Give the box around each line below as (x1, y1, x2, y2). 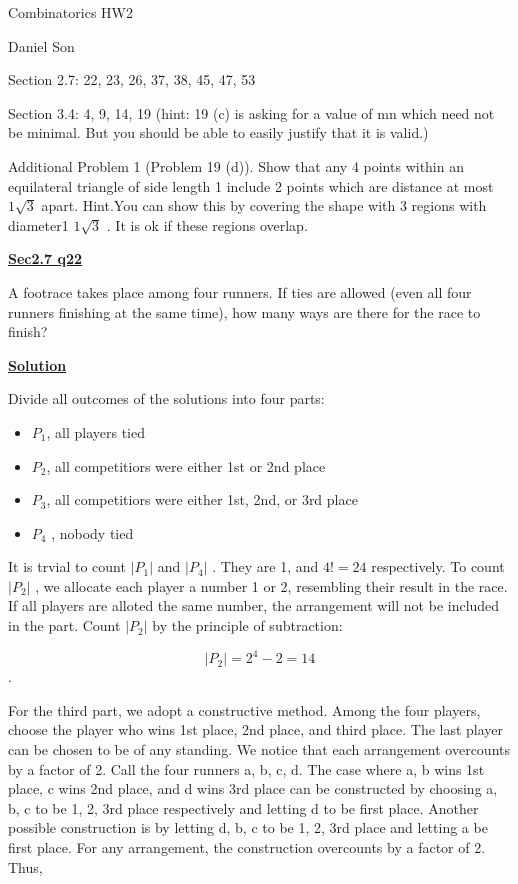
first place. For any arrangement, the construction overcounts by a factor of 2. (8, 836, 486, 857)
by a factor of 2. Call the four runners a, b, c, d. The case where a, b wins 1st (8, 758, 485, 779)
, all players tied (46, 421, 145, 442)
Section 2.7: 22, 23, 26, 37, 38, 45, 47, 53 (8, 69, 256, 90)
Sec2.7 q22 (8, 248, 83, 269)
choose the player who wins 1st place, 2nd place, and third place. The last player (8, 719, 504, 740)
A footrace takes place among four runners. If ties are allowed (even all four (8, 281, 472, 302)
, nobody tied (51, 522, 134, 543)
